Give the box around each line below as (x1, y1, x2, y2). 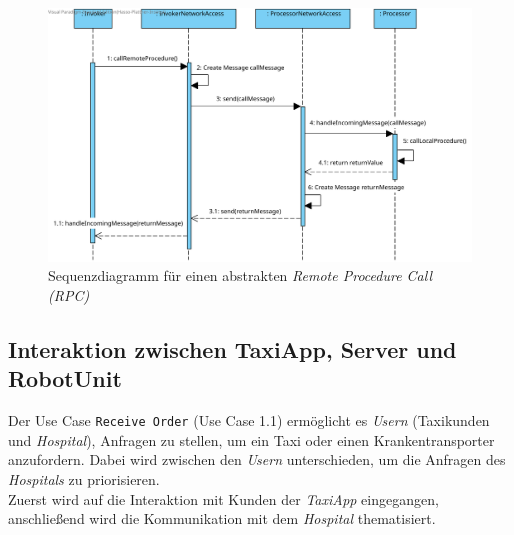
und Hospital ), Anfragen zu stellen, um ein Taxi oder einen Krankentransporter (8, 429, 495, 450)
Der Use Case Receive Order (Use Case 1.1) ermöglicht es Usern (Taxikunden (8, 410, 490, 431)
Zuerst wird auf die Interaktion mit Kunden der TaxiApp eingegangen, (8, 488, 439, 509)
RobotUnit (8, 363, 122, 394)
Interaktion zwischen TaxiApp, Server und (8, 333, 457, 364)
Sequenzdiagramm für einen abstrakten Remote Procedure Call (48, 265, 433, 286)
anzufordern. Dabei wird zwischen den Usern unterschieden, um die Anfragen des (8, 449, 506, 470)
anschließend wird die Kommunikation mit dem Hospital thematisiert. (8, 508, 436, 529)
